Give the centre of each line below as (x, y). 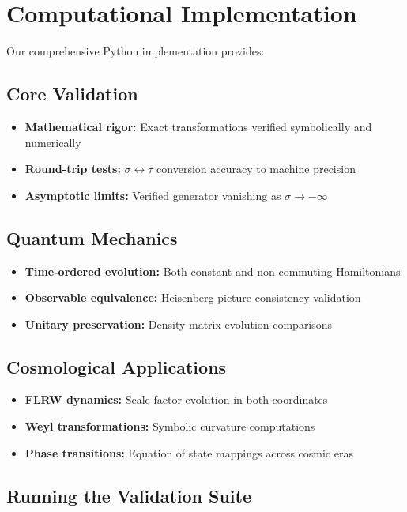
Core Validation (72, 94)
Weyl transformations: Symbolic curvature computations (170, 426)
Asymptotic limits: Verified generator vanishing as (153, 195)
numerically (53, 142)
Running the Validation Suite (129, 495)
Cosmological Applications (117, 366)
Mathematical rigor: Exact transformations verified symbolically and (198, 126)
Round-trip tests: (73, 169)
